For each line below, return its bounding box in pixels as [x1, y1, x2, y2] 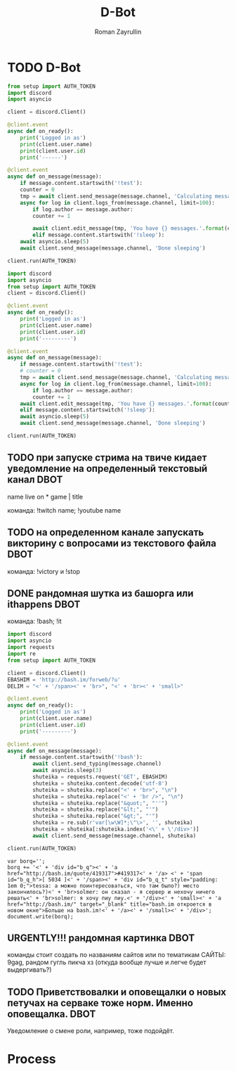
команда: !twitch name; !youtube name [7, 506, 122, 514]
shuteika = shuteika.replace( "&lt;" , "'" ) [32, 806, 159, 813]
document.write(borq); [7, 913, 74, 920]
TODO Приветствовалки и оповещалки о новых [7, 986, 227, 998]
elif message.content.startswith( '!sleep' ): [32, 231, 165, 239]
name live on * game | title [7, 492, 84, 501]
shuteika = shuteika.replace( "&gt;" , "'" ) [32, 813, 159, 820]
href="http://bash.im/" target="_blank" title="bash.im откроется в [7, 901, 212, 908]
